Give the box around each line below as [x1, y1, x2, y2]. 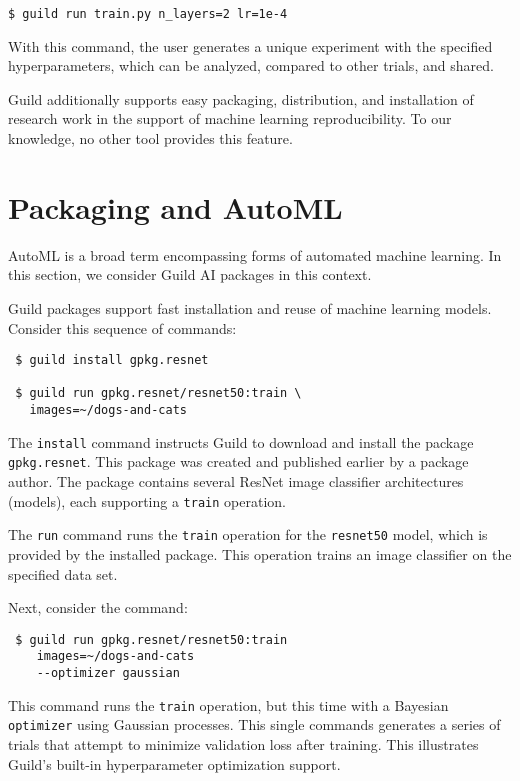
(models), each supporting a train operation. [8, 490, 286, 511]
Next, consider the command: [8, 597, 188, 618]
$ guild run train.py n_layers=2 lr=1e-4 [8, 7, 288, 21]
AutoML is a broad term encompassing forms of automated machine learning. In [8, 244, 502, 265]
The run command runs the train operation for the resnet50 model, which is [8, 524, 488, 545]
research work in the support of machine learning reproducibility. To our [8, 108, 452, 129]
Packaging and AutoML [8, 186, 343, 227]
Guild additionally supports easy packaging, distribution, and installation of [8, 88, 474, 109]
